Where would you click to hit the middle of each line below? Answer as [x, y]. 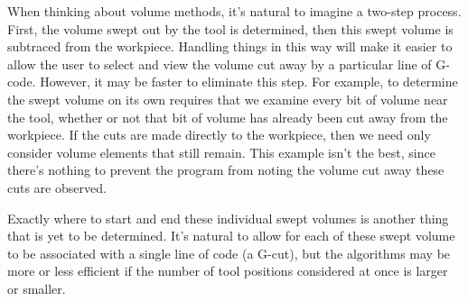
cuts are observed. [57, 187]
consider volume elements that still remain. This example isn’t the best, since [221, 152]
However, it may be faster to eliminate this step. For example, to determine [249, 82]
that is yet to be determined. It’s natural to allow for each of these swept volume [231, 236]
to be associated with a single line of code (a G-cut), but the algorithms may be [229, 253]
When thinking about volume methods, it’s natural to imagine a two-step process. [234, 11]
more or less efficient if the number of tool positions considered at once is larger [228, 271]
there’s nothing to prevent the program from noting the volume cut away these [226, 170]
